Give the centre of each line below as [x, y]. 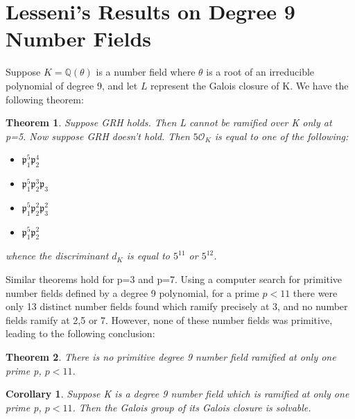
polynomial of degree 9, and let [72, 85]
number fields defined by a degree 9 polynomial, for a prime [132, 292]
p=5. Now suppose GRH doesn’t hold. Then [98, 136]
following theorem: [45, 99]
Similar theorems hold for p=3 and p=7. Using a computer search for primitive [174, 279]
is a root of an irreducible [260, 72]
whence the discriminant [57, 256]
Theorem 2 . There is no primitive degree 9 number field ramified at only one [171, 357]
